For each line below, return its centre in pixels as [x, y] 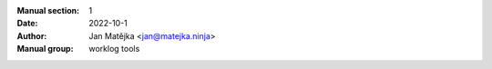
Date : [27, 24]
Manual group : [45, 49]
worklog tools [114, 49]
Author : [32, 35]
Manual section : [48, 10]
